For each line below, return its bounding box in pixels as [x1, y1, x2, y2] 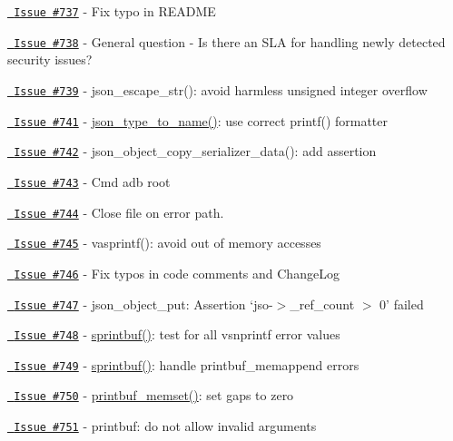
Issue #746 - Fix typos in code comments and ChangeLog [14, 263, 340, 282]
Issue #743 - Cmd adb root [14, 171, 171, 191]
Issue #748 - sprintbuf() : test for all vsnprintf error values [14, 325, 340, 344]
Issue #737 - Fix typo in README [14, 2, 216, 20]
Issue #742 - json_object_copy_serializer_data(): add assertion [14, 142, 377, 161]
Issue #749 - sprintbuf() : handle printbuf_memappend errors [14, 355, 359, 374]
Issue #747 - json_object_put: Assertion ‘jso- [14, 294, 273, 313]
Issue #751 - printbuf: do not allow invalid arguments [14, 416, 317, 436]
